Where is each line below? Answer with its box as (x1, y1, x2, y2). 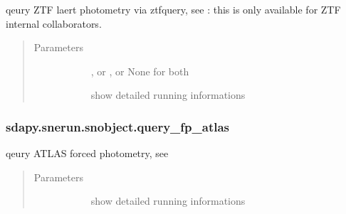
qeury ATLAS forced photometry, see (6, 146, 169, 161)
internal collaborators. (6, 16, 102, 31)
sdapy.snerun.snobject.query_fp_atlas (6, 117, 229, 135)
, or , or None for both (90, 63, 189, 78)
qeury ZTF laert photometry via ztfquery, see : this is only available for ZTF (6, 2, 341, 16)
